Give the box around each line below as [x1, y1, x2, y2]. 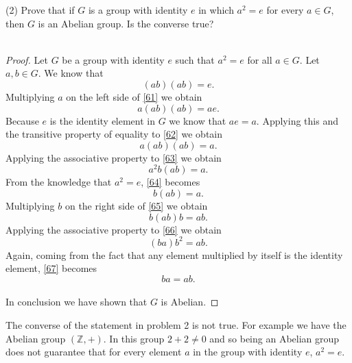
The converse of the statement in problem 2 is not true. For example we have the [5, 318, 347, 332]
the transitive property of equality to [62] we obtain [5, 127, 223, 141]
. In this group [103, 331, 165, 345]
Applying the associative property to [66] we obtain [5, 222, 222, 236]
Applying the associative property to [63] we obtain [5, 150, 222, 164]
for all [247, 52, 272, 66]
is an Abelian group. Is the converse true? [38, 16, 214, 30]
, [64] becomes [141, 175, 200, 189]
